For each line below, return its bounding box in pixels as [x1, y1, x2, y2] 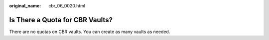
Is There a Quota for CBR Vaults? [9, 15, 113, 24]
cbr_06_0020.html [48, 3, 86, 8]
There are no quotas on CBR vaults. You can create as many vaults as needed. [9, 29, 170, 35]
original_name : [9, 3, 41, 8]
